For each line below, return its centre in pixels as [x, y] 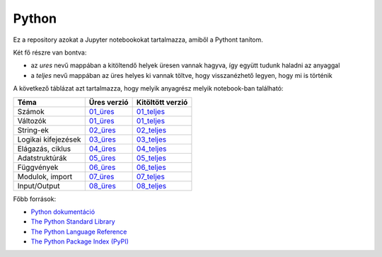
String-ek [33, 130]
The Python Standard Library [73, 222]
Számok [31, 111]
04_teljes [151, 149]
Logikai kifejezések [49, 139]
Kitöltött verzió [162, 102]
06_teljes [151, 167]
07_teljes [151, 176]
